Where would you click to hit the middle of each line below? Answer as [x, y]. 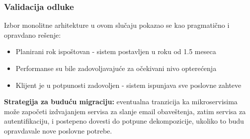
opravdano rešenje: [33, 35]
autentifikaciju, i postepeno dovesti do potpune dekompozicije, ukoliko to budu [124, 121]
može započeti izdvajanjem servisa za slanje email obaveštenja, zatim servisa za [125, 111]
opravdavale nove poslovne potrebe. [58, 130]
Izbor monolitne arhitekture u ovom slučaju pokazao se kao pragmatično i [117, 25]
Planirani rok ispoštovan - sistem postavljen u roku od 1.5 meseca [116, 51]
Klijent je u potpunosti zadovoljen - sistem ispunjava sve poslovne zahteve [128, 85]
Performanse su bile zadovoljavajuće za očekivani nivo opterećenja [116, 68]
